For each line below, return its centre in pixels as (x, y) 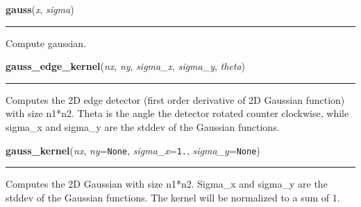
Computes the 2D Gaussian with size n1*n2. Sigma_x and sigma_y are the (167, 184)
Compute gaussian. (46, 43)
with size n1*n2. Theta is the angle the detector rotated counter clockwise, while (177, 113)
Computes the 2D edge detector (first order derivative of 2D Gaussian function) (175, 99)
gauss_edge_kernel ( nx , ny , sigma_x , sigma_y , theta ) (125, 66)
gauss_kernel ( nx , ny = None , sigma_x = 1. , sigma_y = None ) (133, 150)
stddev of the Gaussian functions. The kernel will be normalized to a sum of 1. (173, 197)
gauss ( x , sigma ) (40, 9)
